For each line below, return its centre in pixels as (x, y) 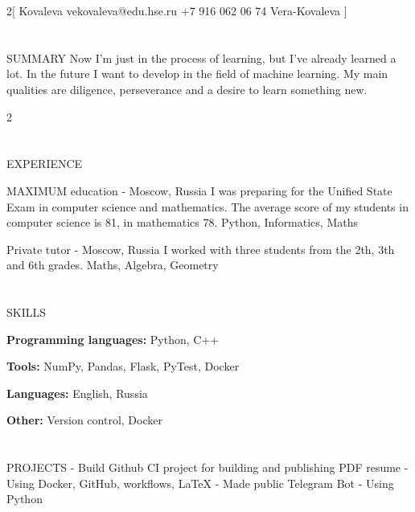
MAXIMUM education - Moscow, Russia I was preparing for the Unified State (199, 190)
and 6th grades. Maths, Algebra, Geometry (113, 265)
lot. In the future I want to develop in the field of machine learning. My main (197, 74)
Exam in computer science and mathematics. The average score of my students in (207, 206)
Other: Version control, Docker (84, 420)
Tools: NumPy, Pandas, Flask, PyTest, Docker (123, 366)
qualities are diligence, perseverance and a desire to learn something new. (187, 89)
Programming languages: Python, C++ (113, 339)
